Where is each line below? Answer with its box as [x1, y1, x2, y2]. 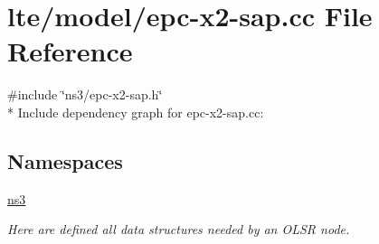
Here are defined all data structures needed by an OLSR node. [7, 220, 350, 239]
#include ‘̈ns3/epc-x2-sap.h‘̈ [7, 85, 163, 104]
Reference [7, 33, 133, 70]
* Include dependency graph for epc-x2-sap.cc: [7, 102, 264, 121]
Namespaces [7, 146, 123, 174]
